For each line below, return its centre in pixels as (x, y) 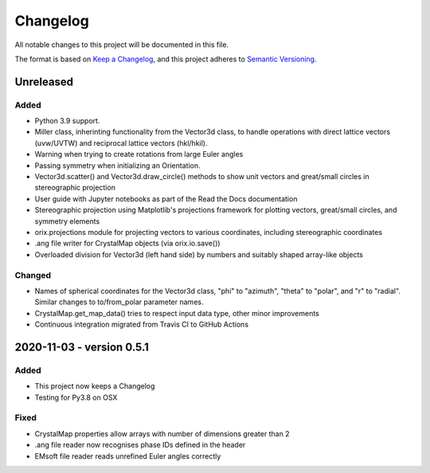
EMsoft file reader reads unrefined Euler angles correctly (128, 456)
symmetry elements (67, 221)
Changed (33, 275)
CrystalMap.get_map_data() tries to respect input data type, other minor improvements (177, 313)
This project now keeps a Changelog (95, 386)
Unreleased (44, 82)
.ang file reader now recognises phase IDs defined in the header (140, 445)
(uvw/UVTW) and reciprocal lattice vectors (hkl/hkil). (121, 143)
